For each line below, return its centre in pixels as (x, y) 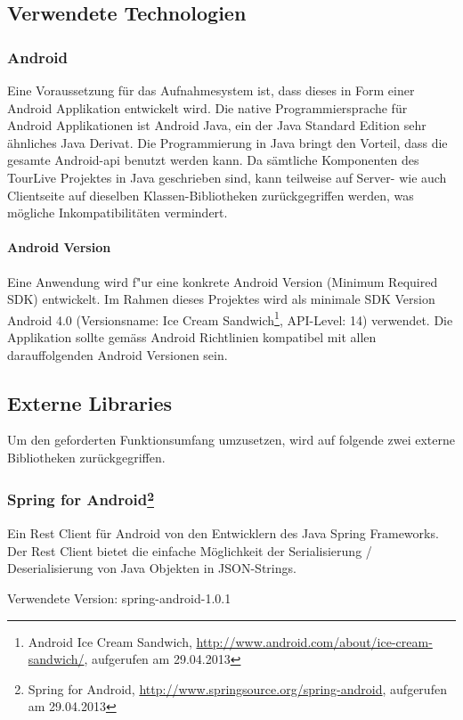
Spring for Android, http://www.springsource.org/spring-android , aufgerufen (237, 688)
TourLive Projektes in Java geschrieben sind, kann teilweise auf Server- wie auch (227, 177)
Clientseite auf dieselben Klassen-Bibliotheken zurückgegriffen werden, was (211, 195)
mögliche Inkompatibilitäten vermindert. (118, 213)
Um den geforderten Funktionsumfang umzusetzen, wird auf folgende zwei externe (231, 440)
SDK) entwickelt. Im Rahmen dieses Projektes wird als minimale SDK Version (221, 299)
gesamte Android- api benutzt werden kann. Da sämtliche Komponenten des (213, 160)
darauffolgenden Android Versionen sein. (118, 354)
